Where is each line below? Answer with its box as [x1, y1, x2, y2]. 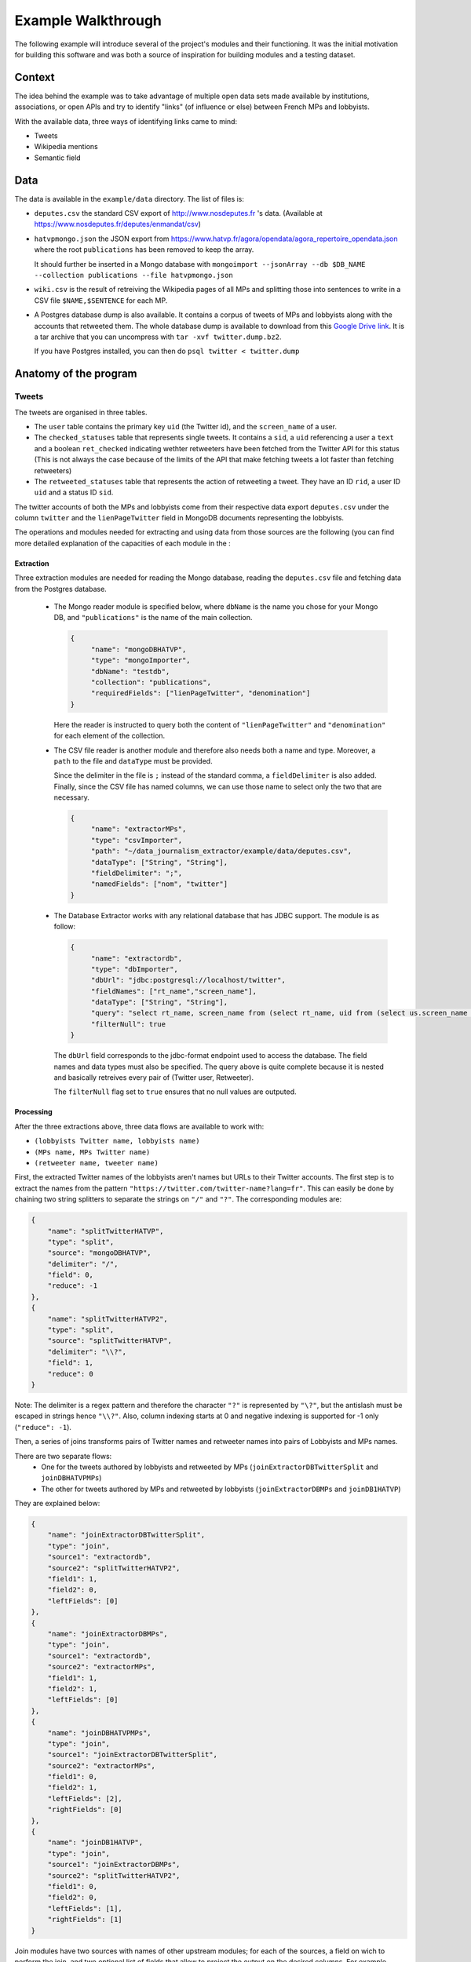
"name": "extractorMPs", [90, 825, 187, 833]
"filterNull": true [90, 1019, 166, 1028]
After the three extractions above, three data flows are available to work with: [14, 1121, 265, 1131]
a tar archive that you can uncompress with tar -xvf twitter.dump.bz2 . [34, 332, 282, 341]
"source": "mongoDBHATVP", [47, 1249, 152, 1257]
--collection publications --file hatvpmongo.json [34, 271, 233, 280]
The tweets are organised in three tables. [14, 407, 148, 417]
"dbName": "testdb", [90, 667, 170, 676]
